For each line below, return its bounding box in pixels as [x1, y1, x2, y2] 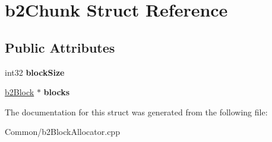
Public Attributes [5, 38, 115, 56]
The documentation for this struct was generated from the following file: [5, 105, 268, 118]
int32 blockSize [5, 66, 65, 78]
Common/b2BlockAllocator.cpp [5, 125, 120, 138]
